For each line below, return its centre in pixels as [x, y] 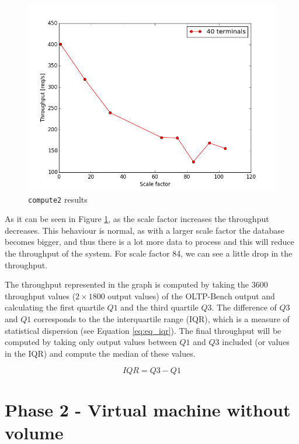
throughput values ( [40, 296]
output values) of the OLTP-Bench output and [191, 296]
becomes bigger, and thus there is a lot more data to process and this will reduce [149, 242]
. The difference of [244, 307]
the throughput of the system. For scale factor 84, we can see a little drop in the [149, 253]
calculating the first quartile [55, 307]
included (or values [256, 342]
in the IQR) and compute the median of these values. [100, 353]
